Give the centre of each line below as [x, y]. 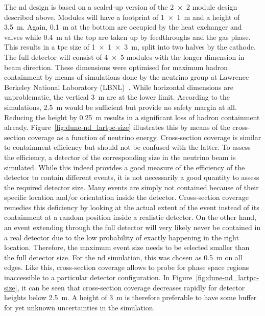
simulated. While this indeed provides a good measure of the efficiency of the [125, 167]
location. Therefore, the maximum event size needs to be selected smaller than [127, 247]
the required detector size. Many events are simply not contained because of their [131, 187]
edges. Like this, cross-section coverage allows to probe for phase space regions [127, 267]
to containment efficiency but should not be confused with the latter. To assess [127, 147]
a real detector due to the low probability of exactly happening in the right [122, 237]
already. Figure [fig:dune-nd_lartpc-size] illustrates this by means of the [117, 127]
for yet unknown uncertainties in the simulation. [80, 307]
